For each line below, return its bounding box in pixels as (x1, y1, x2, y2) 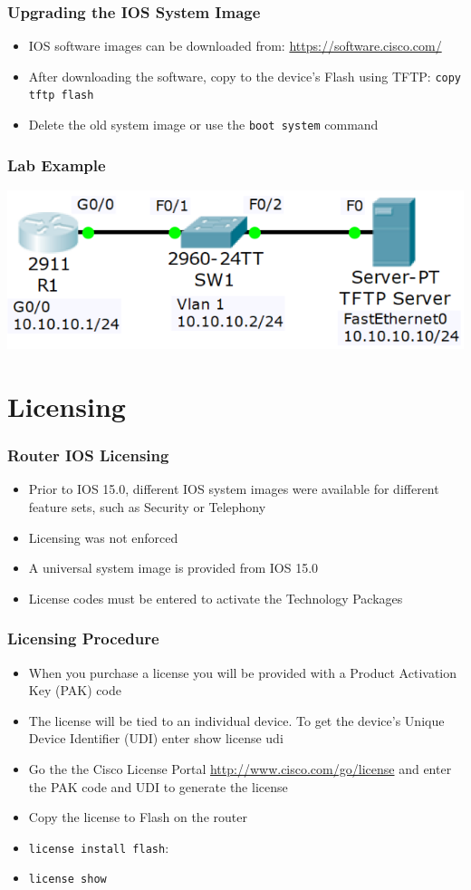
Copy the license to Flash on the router (28, 808, 247, 827)
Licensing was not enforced (28, 527, 178, 547)
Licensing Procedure (7, 627, 159, 650)
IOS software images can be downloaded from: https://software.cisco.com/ (28, 36, 442, 55)
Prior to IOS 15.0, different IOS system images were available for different (28, 479, 439, 498)
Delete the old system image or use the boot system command (28, 115, 379, 134)
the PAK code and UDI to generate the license (28, 777, 288, 796)
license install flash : (28, 837, 169, 856)
